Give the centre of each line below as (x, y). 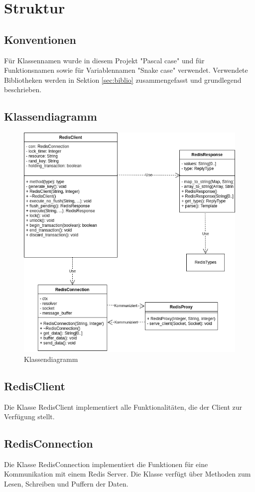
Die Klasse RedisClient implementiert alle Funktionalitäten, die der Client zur (123, 407)
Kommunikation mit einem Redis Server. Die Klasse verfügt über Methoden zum (127, 474)
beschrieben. (23, 89)
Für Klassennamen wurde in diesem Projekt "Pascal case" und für (104, 60)
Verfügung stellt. (29, 416)
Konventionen (40, 39)
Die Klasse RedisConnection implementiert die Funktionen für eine (106, 464)
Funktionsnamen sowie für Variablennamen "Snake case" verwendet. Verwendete (126, 70)
